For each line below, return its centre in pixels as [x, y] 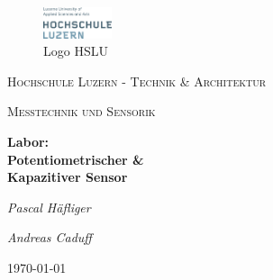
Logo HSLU [76, 51]
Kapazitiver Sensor [68, 177]
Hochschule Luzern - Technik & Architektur [137, 81]
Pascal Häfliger [49, 207]
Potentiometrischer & [76, 159]
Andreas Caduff [50, 237]
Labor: [28, 141]
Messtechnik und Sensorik [82, 111]
